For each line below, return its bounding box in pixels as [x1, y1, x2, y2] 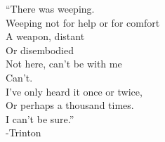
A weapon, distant [6, 29, 85, 44]
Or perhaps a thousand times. [6, 98, 134, 112]
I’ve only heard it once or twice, [6, 84, 143, 98]
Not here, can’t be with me [6, 56, 122, 71]
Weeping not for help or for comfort [6, 15, 160, 30]
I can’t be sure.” [6, 111, 74, 126]
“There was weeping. [6, 1, 95, 15]
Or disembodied [6, 42, 74, 57]
